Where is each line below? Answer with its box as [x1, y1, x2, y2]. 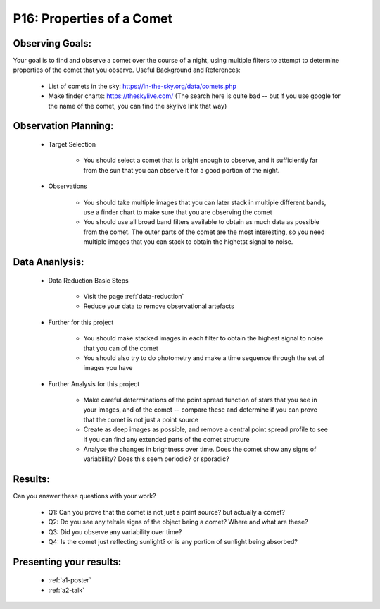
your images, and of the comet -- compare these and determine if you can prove [83, 405, 318, 414]
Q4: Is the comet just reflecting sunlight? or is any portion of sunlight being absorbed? [48, 537, 298, 546]
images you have [83, 364, 133, 372]
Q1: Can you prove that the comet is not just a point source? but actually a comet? [48, 508, 285, 516]
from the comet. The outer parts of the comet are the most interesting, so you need [83, 228, 325, 236]
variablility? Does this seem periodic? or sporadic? [83, 455, 229, 463]
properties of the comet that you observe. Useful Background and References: [13, 66, 241, 74]
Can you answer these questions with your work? [13, 492, 156, 500]
